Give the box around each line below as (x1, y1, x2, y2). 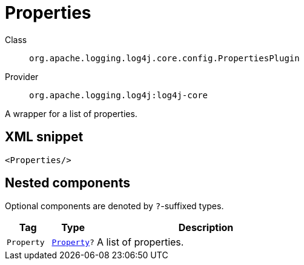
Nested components (5, 175, 130, 191)
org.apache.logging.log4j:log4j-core (29, 90, 208, 100)
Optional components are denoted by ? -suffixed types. (5, 201, 224, 212)
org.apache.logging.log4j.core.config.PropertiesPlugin (29, 53, 300, 63)
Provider (5, 71, 39, 82)
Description (178, 221, 234, 234)
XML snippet (5, 129, 84, 145)
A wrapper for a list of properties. (5, 108, 137, 119)
